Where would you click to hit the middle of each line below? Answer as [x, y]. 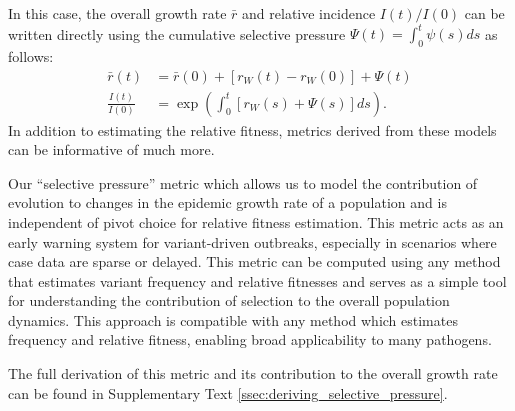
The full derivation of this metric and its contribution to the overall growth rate [253, 373]
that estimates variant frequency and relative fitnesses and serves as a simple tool [257, 280]
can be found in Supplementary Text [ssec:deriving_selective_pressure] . [228, 392]
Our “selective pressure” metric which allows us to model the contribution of [243, 182]
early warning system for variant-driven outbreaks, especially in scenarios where [252, 241]
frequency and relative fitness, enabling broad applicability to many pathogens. [250, 339]
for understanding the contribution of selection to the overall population [229, 300]
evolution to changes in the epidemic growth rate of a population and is [227, 202]
